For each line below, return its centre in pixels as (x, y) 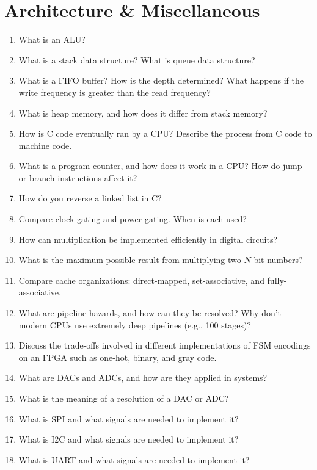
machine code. (45, 145)
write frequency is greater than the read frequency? (115, 92)
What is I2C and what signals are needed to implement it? (129, 439)
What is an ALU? (52, 39)
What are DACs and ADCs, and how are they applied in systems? (143, 378)
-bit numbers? (277, 260)
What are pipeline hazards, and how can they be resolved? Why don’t (150, 313)
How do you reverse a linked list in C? (90, 198)
